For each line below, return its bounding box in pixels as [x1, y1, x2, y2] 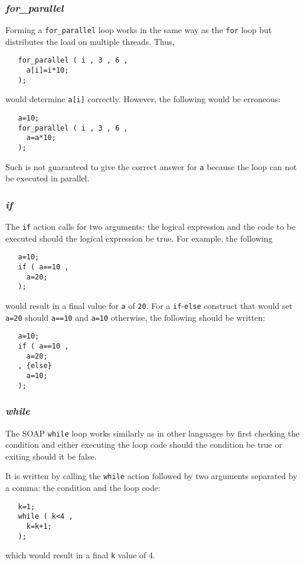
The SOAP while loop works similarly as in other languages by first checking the [5, 427, 300, 439]
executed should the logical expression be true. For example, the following [5, 232, 273, 244]
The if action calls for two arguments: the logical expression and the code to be [5, 220, 296, 233]
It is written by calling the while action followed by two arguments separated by [5, 470, 298, 482]
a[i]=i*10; [26, 66, 69, 75]
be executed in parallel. [5, 172, 90, 184]
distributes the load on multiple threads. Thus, [5, 35, 175, 47]
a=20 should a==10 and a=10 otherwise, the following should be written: [5, 311, 265, 323]
